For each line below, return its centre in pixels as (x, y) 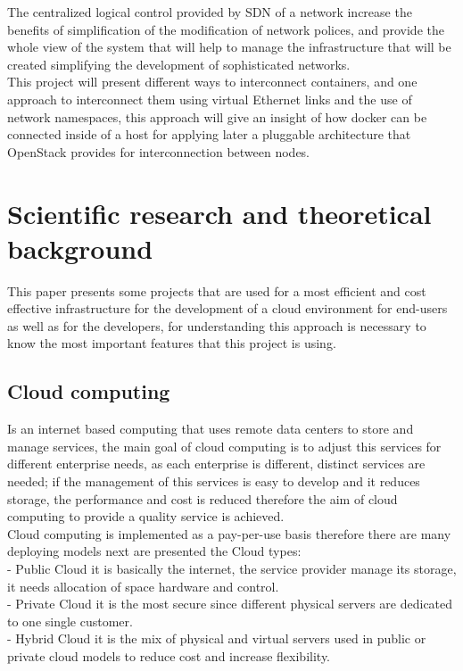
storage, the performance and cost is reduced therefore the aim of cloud (203, 498)
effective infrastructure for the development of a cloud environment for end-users (227, 308)
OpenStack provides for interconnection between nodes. (159, 151)
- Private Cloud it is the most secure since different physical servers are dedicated (230, 604)
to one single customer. (70, 621)
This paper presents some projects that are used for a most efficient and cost (217, 290)
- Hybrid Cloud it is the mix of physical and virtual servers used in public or (217, 638)
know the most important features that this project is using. (172, 343)
